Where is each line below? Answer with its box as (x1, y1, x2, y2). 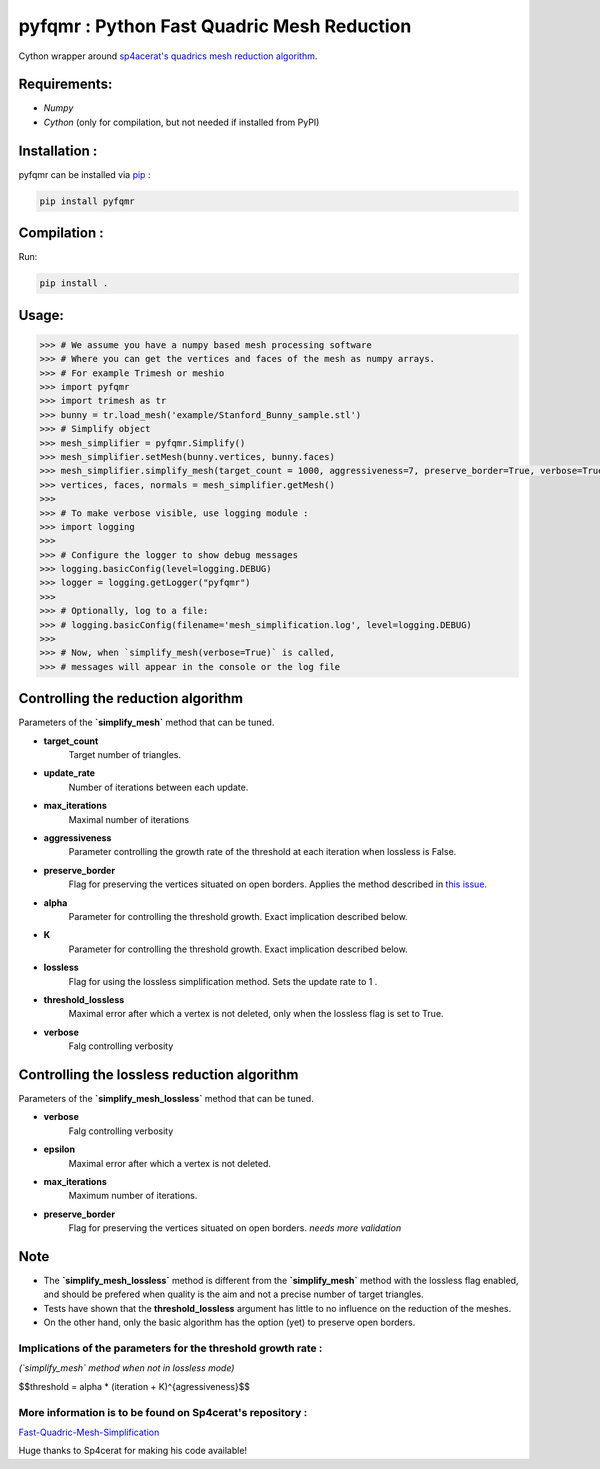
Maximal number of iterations (68, 813, 190, 825)
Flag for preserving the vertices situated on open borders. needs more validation (68, 1222, 402, 1234)
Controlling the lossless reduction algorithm (18, 1066, 299, 1083)
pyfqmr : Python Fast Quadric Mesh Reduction (18, 15, 412, 37)
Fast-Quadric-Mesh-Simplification (18, 1426, 160, 1438)
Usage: (18, 306, 65, 324)
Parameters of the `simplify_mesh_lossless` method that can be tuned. (18, 1093, 314, 1105)
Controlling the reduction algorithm (18, 690, 244, 707)
